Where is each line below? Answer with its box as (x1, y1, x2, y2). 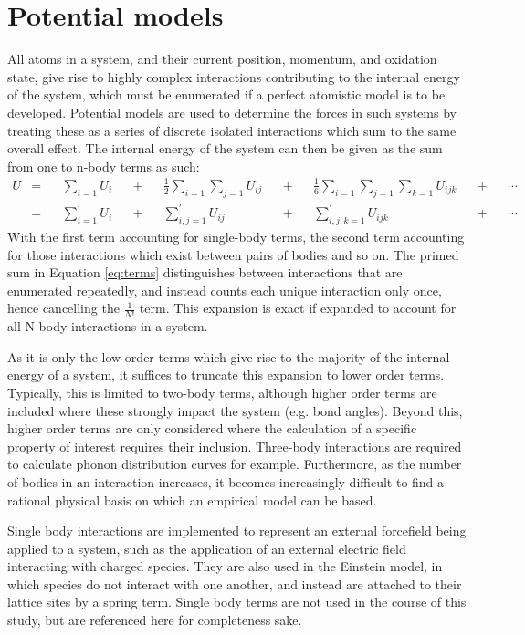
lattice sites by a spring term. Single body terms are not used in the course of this (7, 592, 467, 611)
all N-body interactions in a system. (7, 317, 208, 336)
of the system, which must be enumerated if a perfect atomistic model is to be (7, 85, 446, 104)
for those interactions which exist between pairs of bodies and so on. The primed (7, 245, 459, 264)
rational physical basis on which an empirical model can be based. (7, 490, 377, 509)
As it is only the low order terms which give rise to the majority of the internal (7, 347, 450, 366)
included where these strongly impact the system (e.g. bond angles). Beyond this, (7, 401, 463, 420)
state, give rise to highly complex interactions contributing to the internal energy (7, 67, 460, 86)
